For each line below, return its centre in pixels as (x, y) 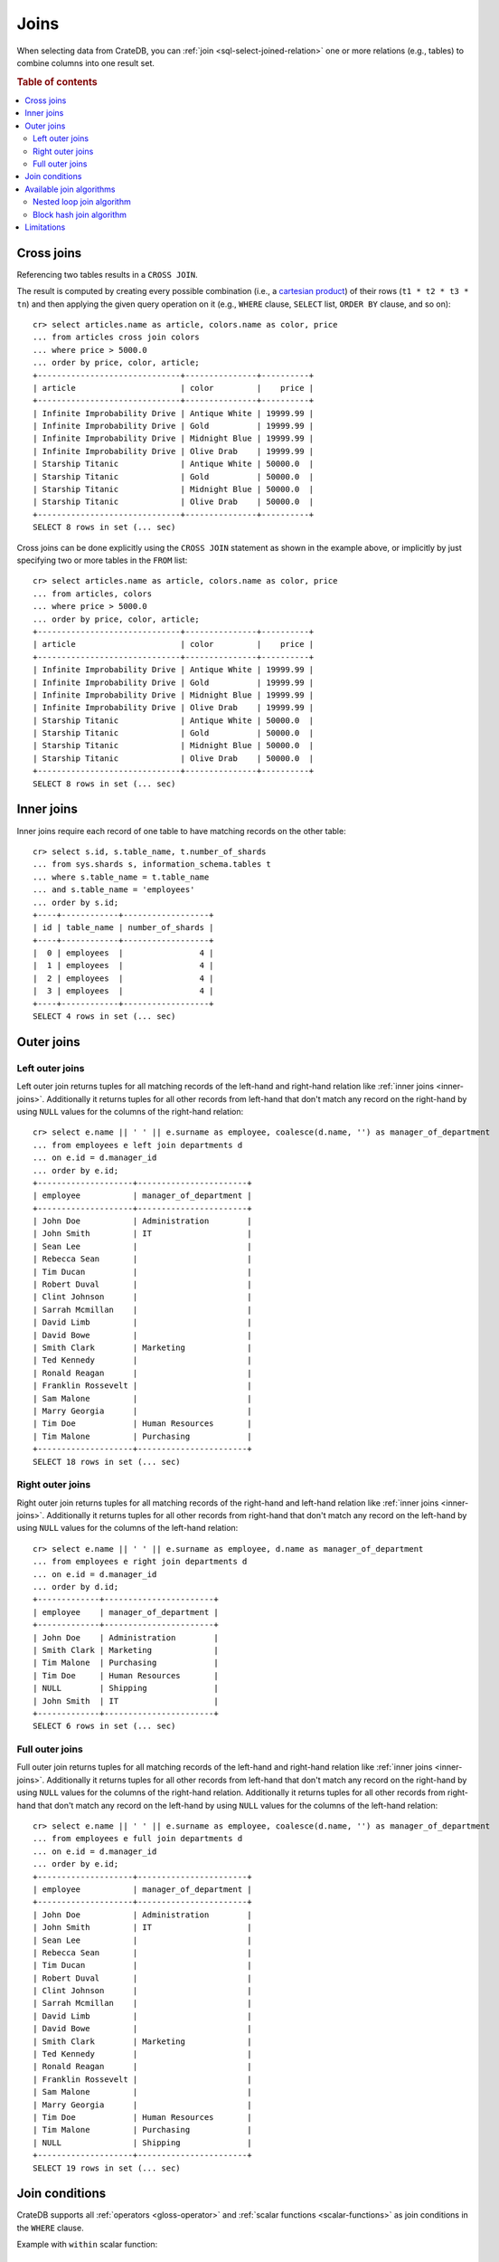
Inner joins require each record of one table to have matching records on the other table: (182, 831)
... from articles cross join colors (117, 337)
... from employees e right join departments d (140, 1562)
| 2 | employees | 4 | (123, 978)
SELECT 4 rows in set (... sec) (104, 1017)
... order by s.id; (76, 902)
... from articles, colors (93, 594)
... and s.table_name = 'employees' (114, 890)
